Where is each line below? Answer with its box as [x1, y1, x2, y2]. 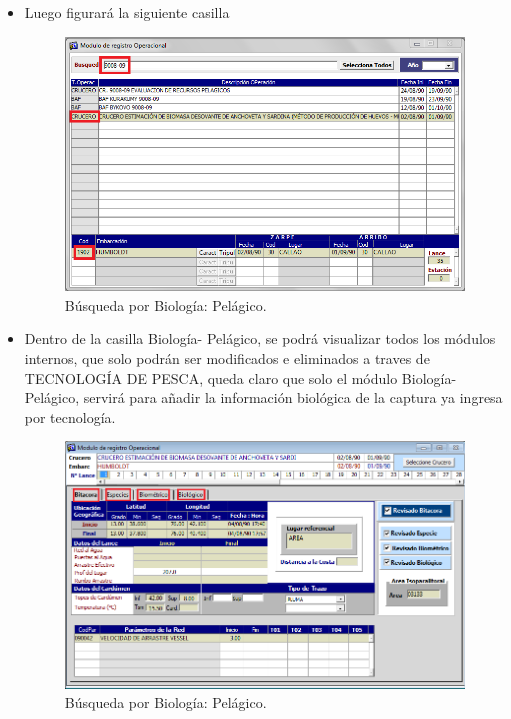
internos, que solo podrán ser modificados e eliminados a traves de [24, 347, 430, 368]
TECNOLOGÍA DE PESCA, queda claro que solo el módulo [24, 367, 398, 388]
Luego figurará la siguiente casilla [24, 2, 230, 22]
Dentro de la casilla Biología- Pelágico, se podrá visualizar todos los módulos [24, 328, 496, 349]
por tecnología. [24, 406, 116, 427]
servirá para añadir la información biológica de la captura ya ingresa [83, 387, 503, 408]
